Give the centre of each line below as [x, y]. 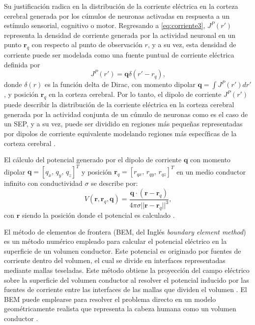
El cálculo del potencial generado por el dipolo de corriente [93, 160]
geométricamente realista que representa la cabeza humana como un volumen [120, 309]
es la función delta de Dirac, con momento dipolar [120, 84]
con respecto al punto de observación [87, 44]
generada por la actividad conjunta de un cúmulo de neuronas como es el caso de [126, 114]
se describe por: [114, 183]
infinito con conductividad [43, 183]
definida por [22, 64]
